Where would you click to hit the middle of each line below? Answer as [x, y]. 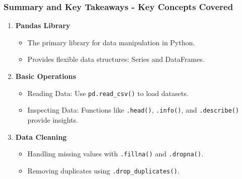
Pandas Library [43, 25]
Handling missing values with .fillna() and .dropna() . [115, 154]
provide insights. [53, 119]
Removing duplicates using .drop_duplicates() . [103, 170]
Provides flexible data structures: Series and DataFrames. [116, 59]
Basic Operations [46, 76]
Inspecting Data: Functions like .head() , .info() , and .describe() [133, 110]
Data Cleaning [41, 137]
